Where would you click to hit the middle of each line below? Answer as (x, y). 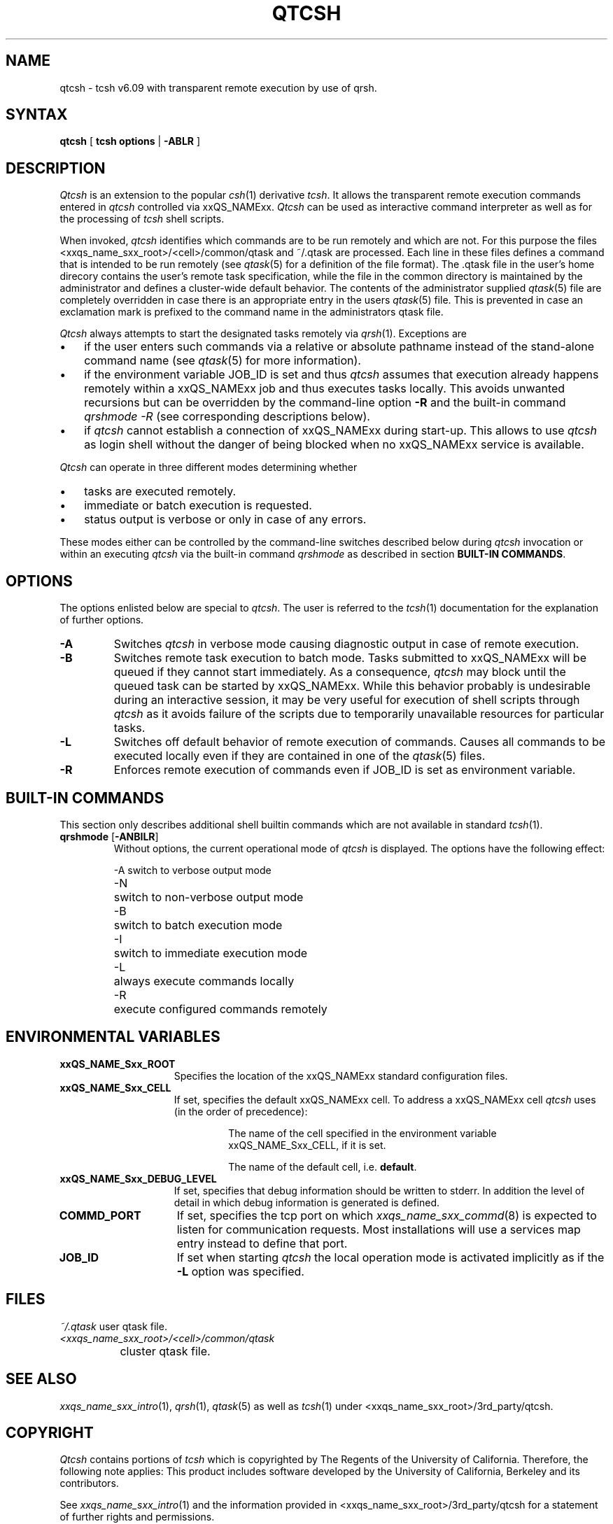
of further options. (102, 620)
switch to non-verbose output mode (209, 897)
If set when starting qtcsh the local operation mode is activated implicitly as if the (390, 1257)
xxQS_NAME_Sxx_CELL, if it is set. (307, 1145)
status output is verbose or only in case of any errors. (225, 520)
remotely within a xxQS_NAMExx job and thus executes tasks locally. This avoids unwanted (325, 389)
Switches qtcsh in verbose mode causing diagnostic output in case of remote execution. (346, 644)
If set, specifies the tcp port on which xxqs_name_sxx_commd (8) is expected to (387, 1215)
